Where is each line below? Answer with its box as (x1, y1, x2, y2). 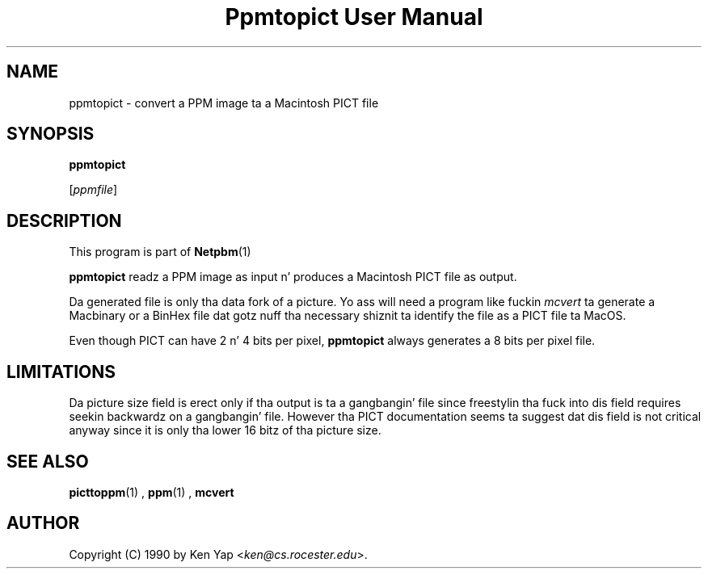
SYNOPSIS (6, 124, 95, 145)
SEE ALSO (6, 451, 89, 472)
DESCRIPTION (6, 210, 122, 231)
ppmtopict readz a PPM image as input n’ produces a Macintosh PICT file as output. (69, 270, 517, 284)
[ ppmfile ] (69, 183, 118, 197)
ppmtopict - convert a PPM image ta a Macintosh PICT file (69, 95, 379, 110)
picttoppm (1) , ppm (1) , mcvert (69, 485, 234, 499)
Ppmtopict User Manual (225, 3, 483, 31)
